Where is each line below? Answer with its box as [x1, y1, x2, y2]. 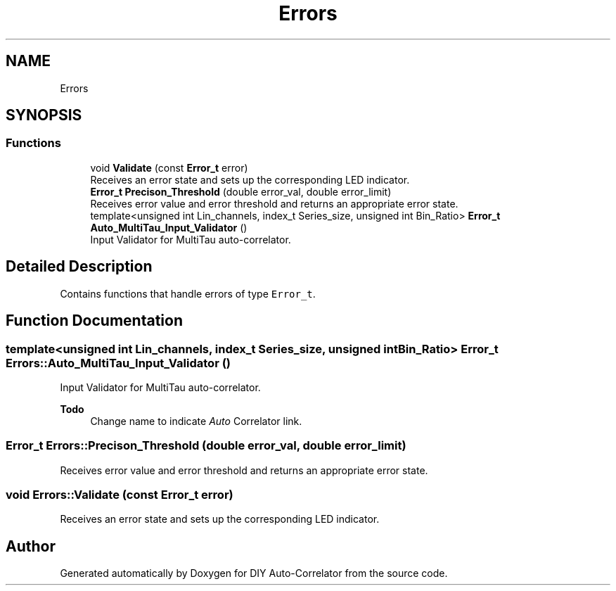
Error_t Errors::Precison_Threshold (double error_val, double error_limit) [6, 438, 406, 453]
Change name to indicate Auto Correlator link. [90, 414, 302, 427]
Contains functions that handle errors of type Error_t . [60, 287, 316, 300]
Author [6, 537, 56, 555]
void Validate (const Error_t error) [90, 161, 248, 174]
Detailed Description [6, 258, 153, 276]
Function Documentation [6, 312, 183, 330]
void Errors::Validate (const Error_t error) [6, 488, 233, 502]
